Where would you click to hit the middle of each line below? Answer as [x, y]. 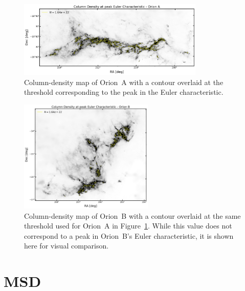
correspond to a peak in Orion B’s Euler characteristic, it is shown [129, 235]
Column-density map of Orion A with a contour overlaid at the [124, 82]
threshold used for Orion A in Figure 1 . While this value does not [128, 226]
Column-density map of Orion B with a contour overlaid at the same [132, 215]
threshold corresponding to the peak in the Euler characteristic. [124, 92]
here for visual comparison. [66, 246]
